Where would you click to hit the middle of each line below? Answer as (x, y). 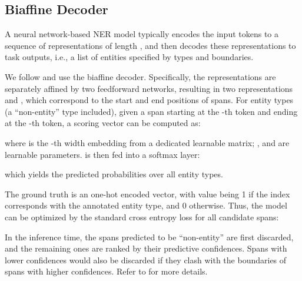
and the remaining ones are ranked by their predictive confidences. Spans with (146, 248)
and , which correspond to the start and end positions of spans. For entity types (149, 100)
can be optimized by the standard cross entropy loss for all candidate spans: (142, 216)
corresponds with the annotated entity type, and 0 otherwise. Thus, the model (146, 205)
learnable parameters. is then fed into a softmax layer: (102, 154)
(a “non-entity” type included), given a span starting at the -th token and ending (151, 111)
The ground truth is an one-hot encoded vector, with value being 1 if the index (147, 194)
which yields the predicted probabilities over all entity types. (114, 174)
